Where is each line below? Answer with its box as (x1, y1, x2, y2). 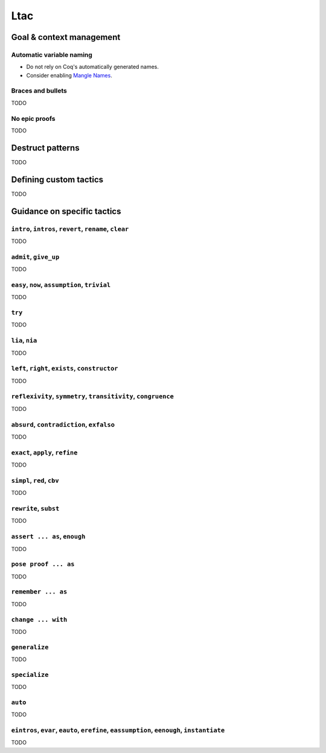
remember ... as (11, 588, 68, 596)
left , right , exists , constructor (11, 364, 118, 373)
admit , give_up (11, 253, 60, 261)
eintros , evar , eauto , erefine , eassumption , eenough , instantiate (11, 726, 225, 734)
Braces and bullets (11, 86, 68, 95)
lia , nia (11, 336, 37, 344)
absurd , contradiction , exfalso (11, 420, 115, 428)
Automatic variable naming (11, 50, 93, 59)
